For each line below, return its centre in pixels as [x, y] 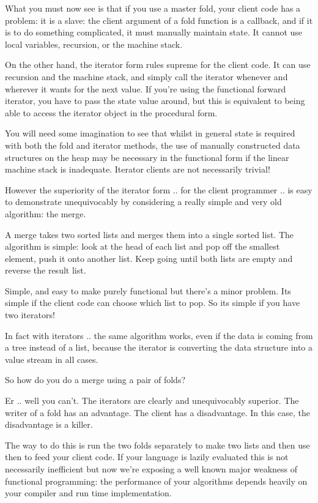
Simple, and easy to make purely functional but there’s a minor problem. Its [148, 290]
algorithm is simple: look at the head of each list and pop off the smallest [142, 246]
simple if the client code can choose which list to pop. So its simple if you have [153, 303]
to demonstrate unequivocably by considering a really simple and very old [143, 202]
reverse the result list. [46, 270]
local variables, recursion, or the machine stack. [94, 44]
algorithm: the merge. [46, 213]
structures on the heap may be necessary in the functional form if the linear [147, 157]
